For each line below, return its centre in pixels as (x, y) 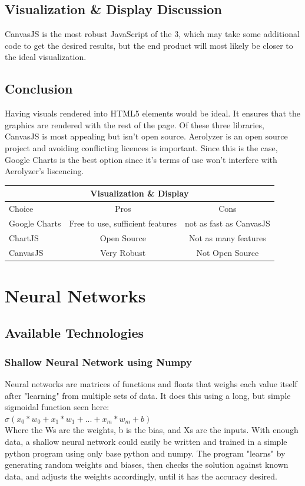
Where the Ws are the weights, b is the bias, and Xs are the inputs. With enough (152, 430)
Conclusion (39, 89)
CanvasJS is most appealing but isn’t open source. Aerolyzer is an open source (146, 136)
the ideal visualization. (46, 57)
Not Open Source (228, 252)
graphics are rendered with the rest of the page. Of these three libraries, (135, 124)
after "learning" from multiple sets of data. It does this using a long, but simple (148, 395)
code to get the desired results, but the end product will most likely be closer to (149, 45)
